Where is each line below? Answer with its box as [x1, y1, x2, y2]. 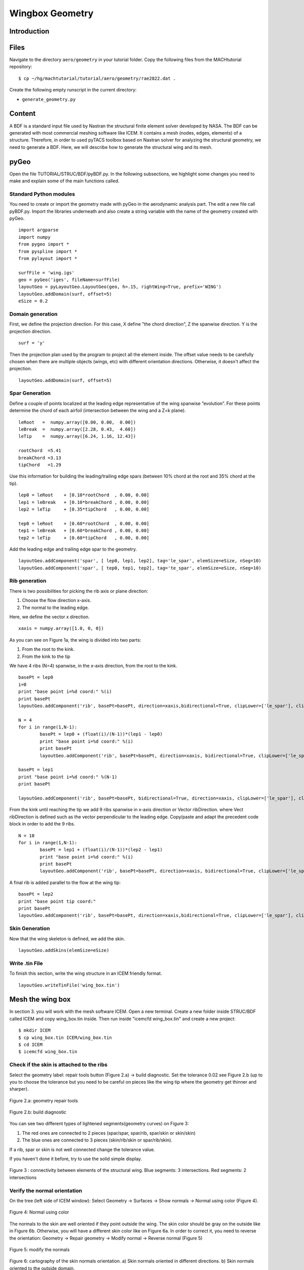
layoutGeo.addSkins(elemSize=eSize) [18, 947, 109, 953]
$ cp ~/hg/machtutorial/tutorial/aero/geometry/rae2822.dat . [18, 75, 176, 81]
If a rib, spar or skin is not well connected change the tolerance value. [9, 1146, 156, 1153]
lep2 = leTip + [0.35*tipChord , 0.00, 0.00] [18, 506, 149, 512]
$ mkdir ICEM [18, 1028, 51, 1033]
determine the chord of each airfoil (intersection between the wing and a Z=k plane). [9, 407, 186, 414]
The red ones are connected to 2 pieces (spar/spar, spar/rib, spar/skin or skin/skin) [22, 1130, 196, 1136]
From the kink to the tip [22, 653, 70, 659]
